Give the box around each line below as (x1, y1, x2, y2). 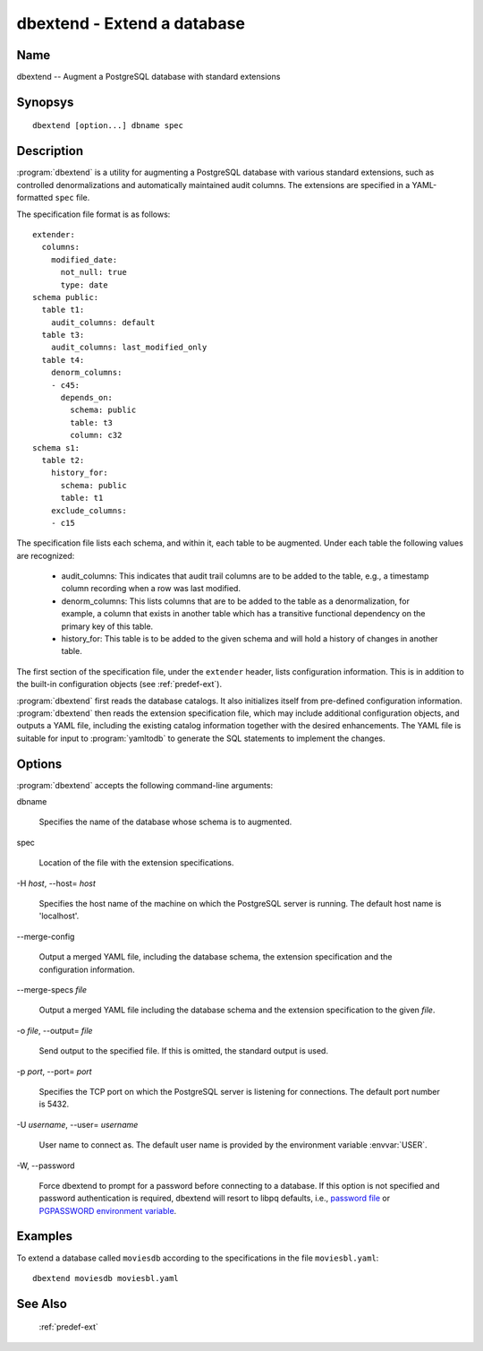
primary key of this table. (61, 621, 154, 632)
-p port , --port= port (16, 1066, 93, 1077)
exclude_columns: (50, 505, 127, 515)
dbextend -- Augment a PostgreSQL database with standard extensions (16, 72, 281, 82)
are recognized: (16, 550, 75, 561)
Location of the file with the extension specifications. (38, 857, 234, 868)
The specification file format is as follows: (16, 209, 171, 219)
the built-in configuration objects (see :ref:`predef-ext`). (16, 679, 223, 690)
